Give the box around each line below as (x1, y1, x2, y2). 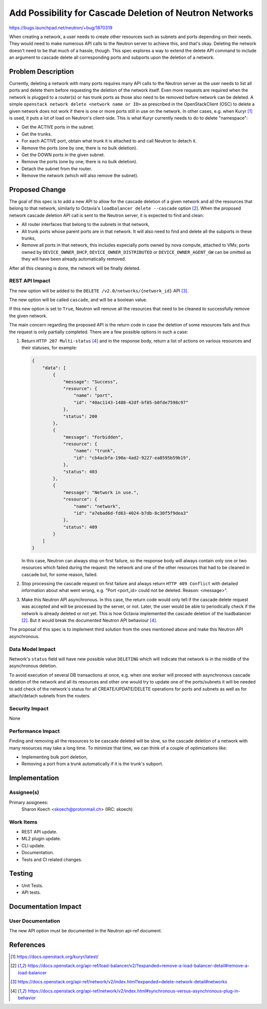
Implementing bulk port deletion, (21, 754, 88, 760)
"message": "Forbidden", (63, 434, 124, 440)
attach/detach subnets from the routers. (9, 692, 91, 698)
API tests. (21, 889, 42, 895)
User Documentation (9, 917, 60, 924)
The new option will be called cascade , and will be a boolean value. (9, 297, 148, 303)
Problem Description (9, 67, 74, 76)
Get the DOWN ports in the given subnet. (21, 151, 105, 158)
